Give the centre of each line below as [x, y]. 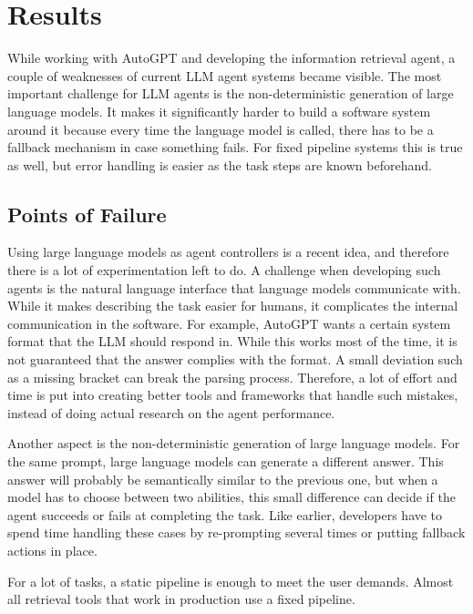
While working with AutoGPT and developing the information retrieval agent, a [231, 58]
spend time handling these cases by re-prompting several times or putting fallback [236, 532]
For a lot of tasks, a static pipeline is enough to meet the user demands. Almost [231, 581]
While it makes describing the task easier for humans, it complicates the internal [233, 306]
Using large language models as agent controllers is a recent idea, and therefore [228, 252]
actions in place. [52, 550]
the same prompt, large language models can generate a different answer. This [226, 461]
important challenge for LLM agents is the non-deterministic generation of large [231, 93]
